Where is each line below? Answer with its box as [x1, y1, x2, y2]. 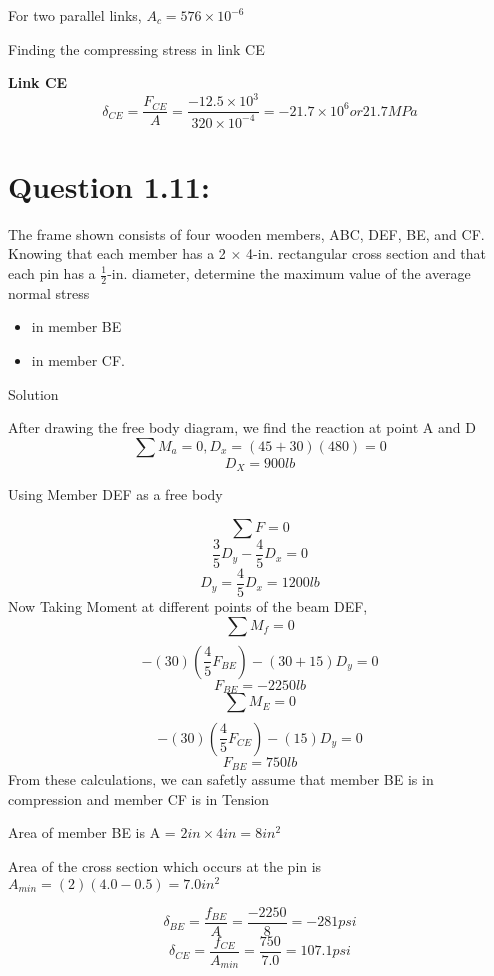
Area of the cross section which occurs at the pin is [8, 856, 322, 877]
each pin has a [8, 263, 96, 283]
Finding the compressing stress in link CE [8, 38, 265, 59]
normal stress [8, 282, 90, 303]
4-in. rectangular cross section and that [246, 243, 487, 264]
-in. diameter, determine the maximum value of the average [107, 263, 471, 283]
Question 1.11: [8, 165, 210, 206]
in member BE [31, 316, 122, 337]
